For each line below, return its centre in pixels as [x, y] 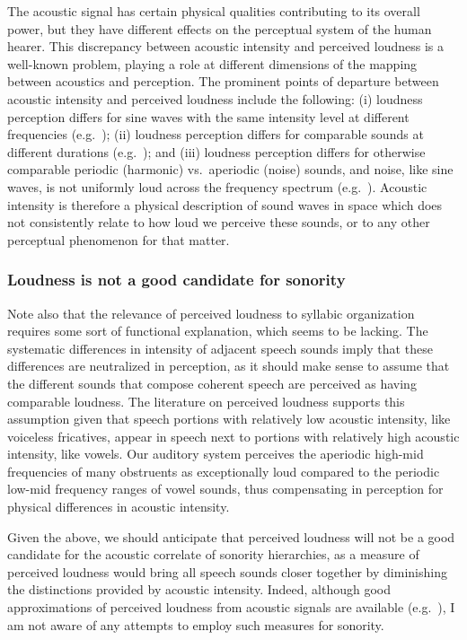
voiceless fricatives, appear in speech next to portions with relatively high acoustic [233, 436]
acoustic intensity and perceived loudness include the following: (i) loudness [215, 98]
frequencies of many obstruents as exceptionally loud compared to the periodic [224, 471]
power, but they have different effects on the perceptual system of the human [220, 28]
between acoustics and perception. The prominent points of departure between [223, 81]
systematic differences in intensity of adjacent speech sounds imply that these [220, 348]
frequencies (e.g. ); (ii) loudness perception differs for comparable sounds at [216, 134]
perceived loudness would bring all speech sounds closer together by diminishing [227, 571]
